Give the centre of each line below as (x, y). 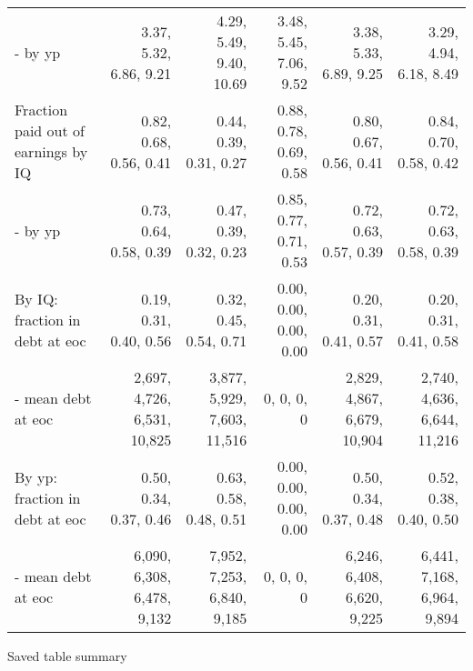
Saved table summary (67, 656)
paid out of (50, 130)
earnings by (51, 151)
